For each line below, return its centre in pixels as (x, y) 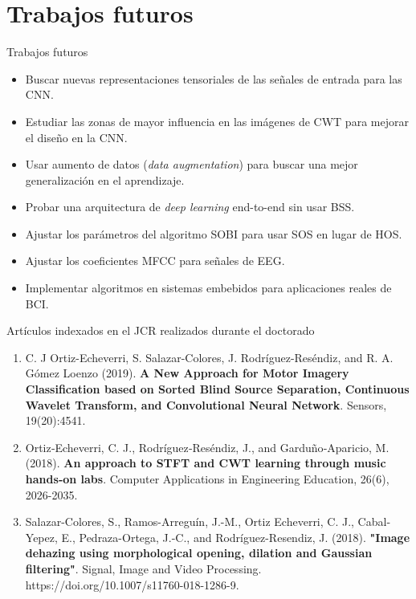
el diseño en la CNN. (76, 137)
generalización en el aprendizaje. (105, 179)
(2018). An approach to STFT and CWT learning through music (206, 463)
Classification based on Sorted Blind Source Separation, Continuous (217, 389)
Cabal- (374, 522)
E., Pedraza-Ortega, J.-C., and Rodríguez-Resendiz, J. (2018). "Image (236, 537)
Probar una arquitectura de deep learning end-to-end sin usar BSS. (190, 207)
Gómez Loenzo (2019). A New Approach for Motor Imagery (187, 373)
